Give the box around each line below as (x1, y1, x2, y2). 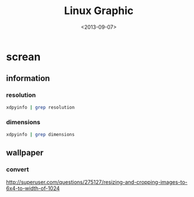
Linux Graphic (63, 4, 134, 18)
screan (6, 50, 41, 63)
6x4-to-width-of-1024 (6, 185, 60, 192)
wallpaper (6, 148, 44, 158)
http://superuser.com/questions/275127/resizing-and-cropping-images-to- (6, 179, 188, 186)
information (6, 73, 50, 83)
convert (6, 165, 29, 174)
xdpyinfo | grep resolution (6, 104, 75, 110)
